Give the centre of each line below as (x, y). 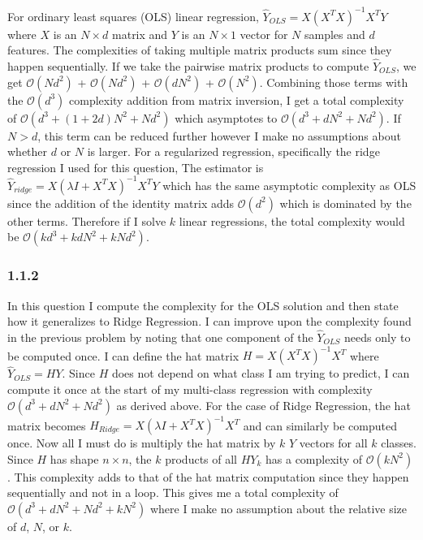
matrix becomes (47, 425)
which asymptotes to (226, 117)
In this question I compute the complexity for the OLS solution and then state (203, 305)
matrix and (140, 34)
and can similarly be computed (320, 425)
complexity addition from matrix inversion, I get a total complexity (237, 99)
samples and (335, 34)
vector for (264, 34)
